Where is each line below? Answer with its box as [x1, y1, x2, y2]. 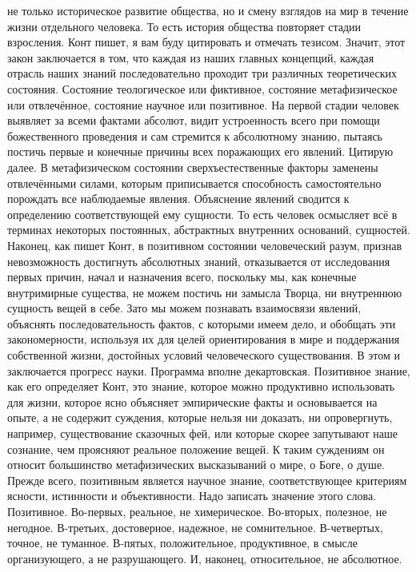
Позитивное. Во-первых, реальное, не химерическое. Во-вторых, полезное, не [7, 503, 387, 519]
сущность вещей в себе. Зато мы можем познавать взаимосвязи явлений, [7, 300, 362, 316]
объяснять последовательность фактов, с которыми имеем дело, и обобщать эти [7, 315, 396, 332]
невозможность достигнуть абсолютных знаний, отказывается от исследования [7, 252, 390, 269]
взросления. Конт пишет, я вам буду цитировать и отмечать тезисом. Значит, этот [7, 34, 406, 50]
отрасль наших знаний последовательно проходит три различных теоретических [7, 65, 398, 81]
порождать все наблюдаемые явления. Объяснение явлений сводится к [7, 190, 350, 207]
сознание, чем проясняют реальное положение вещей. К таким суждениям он [7, 440, 385, 457]
